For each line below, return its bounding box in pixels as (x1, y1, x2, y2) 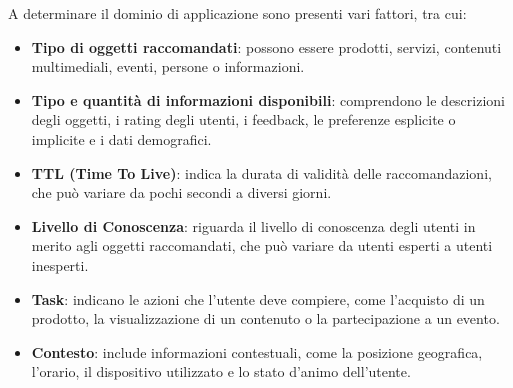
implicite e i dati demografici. (31, 128, 212, 149)
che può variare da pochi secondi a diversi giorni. (31, 182, 332, 203)
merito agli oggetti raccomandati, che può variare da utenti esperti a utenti (31, 235, 493, 256)
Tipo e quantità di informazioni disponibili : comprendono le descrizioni (31, 89, 505, 110)
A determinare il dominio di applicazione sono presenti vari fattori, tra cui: (8, 3, 467, 23)
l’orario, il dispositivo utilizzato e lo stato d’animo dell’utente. (31, 361, 411, 382)
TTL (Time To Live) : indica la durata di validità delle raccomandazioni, (31, 162, 492, 183)
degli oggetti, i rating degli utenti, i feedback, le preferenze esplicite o (31, 109, 456, 130)
